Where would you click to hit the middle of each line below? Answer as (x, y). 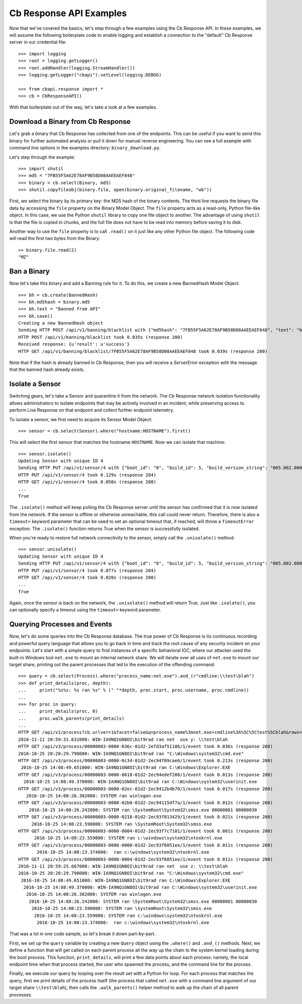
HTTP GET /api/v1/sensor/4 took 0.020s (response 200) (87, 577)
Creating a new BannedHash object (61, 323)
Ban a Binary (29, 272)
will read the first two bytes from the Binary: (55, 239)
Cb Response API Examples (68, 13)
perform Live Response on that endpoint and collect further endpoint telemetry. (92, 410)
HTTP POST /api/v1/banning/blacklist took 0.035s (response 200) (101, 337)
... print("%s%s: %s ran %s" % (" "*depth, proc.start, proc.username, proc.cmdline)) (134, 690)
